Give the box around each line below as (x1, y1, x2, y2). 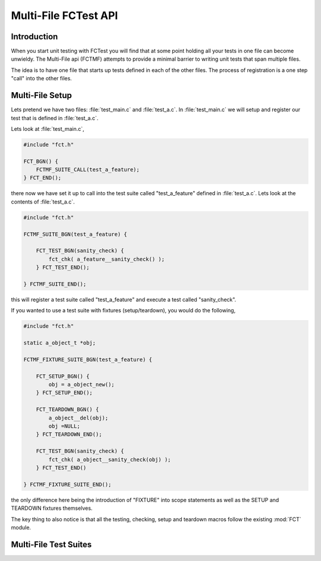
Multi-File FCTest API (11, 9, 118, 22)
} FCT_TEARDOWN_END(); (36, 431, 102, 438)
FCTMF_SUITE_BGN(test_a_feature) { (23, 231, 127, 237)
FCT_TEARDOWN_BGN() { (36, 406, 99, 413)
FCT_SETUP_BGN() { (36, 372, 90, 380)
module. (11, 524, 32, 531)
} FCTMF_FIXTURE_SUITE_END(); (23, 481, 112, 488)
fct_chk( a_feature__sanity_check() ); (48, 256, 165, 262)
